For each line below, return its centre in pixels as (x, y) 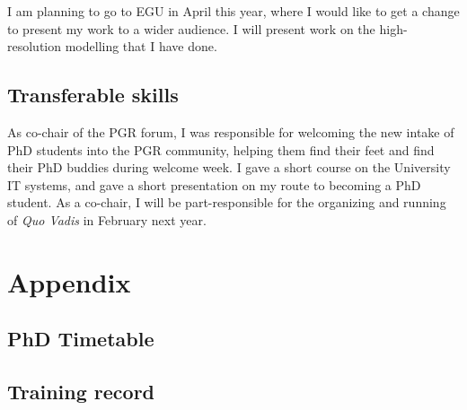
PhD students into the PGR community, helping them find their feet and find (221, 149)
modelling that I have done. (141, 46)
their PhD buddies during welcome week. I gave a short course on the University (229, 167)
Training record (81, 392)
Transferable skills (93, 95)
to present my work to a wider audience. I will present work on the (191, 28)
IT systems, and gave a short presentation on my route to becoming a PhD (214, 184)
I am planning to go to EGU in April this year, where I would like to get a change (233, 11)
